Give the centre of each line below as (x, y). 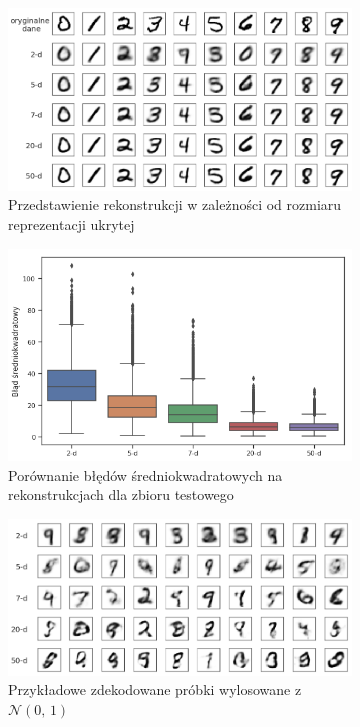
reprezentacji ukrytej (71, 224)
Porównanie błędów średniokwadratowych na (145, 474)
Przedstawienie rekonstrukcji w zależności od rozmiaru (175, 204)
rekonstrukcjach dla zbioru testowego (121, 494)
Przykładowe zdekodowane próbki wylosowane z (155, 689)
